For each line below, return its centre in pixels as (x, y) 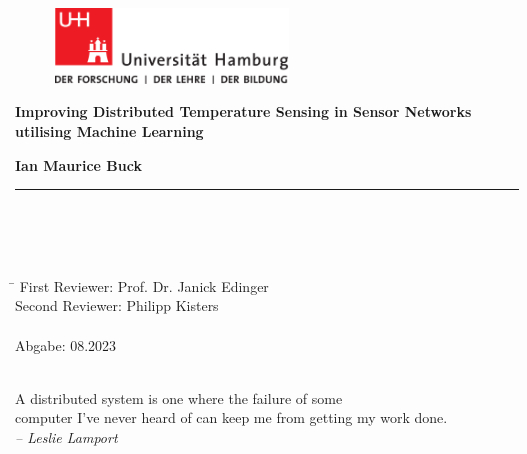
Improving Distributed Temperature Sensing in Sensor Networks (243, 111)
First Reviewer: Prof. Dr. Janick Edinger (144, 285)
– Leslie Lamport (66, 437)
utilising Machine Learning (109, 130)
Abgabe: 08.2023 (66, 344)
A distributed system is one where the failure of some (179, 397)
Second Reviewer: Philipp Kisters (117, 305)
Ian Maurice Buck (78, 164)
